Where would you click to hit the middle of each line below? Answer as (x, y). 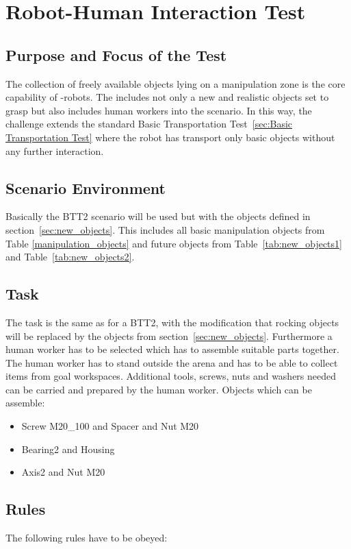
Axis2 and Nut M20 (63, 472)
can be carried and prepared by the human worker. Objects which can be (159, 389)
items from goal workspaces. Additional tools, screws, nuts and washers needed (171, 376)
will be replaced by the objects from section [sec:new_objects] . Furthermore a (169, 335)
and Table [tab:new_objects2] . (70, 257)
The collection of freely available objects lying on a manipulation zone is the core (175, 83)
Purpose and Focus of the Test (116, 54)
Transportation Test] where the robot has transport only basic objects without (170, 137)
